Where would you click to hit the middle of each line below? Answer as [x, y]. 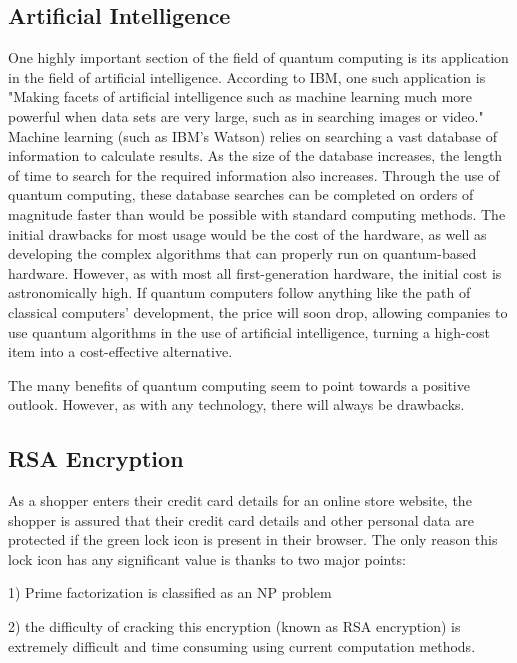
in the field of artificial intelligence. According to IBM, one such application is [247, 76]
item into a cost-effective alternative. [120, 351]
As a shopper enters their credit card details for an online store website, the [240, 500]
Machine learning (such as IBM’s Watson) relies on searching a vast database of [252, 135]
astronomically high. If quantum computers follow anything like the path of [239, 292]
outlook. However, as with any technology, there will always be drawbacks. [236, 404]
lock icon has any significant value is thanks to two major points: [207, 558]
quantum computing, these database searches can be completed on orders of [241, 194]
